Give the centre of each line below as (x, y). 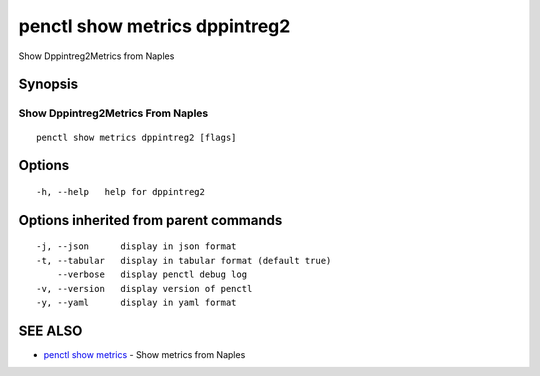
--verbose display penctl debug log (152, 274)
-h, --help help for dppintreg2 (120, 191)
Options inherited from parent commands (150, 220)
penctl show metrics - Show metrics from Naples (144, 354)
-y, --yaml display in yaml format (136, 302)
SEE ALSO (50, 330)
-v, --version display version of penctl (144, 288)
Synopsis (48, 84)
